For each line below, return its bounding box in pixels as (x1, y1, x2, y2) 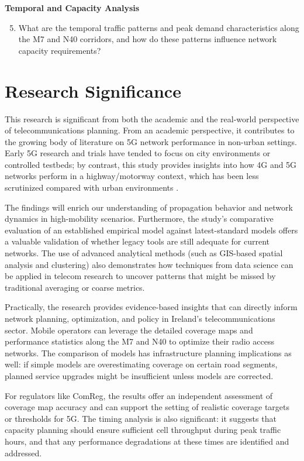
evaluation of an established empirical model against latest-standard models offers (5, 223, 298, 236)
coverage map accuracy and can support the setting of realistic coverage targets (5, 401, 289, 413)
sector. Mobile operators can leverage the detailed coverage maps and (5, 324, 253, 336)
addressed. (5, 446, 42, 459)
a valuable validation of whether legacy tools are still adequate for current (5, 235, 270, 247)
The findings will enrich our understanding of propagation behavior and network (5, 201, 293, 213)
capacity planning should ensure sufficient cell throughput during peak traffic (5, 424, 281, 436)
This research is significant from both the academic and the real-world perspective (5, 112, 299, 125)
